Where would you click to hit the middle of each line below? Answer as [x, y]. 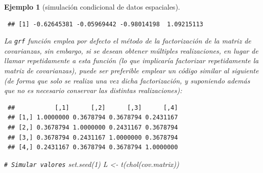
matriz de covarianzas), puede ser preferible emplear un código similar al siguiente [131, 71]
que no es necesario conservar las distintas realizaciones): [93, 90]
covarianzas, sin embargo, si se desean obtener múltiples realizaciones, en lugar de [131, 50]
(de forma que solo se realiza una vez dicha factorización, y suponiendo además [127, 80]
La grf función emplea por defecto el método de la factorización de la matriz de [128, 41]
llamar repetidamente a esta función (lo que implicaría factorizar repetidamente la [131, 60]
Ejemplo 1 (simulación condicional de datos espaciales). [92, 7]
